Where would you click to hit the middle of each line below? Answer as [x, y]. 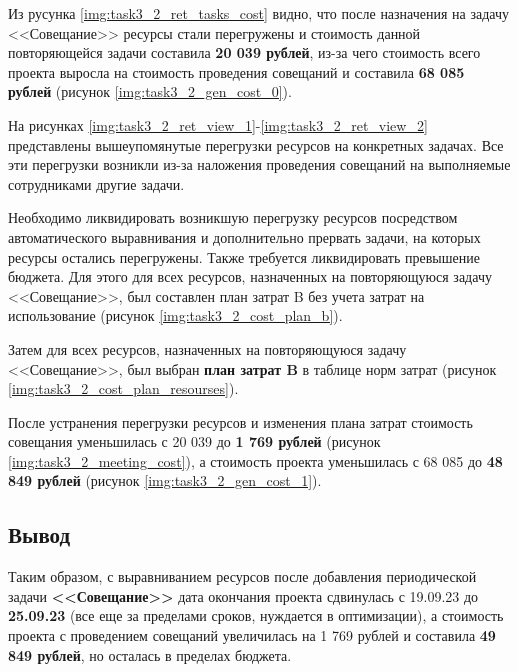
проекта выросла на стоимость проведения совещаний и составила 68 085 [236, 71]
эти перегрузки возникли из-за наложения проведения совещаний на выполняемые [259, 164]
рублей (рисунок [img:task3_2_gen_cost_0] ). [150, 91]
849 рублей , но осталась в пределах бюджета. [150, 654]
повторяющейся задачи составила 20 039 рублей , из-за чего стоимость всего [244, 52]
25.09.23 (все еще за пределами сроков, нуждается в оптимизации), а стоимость [256, 615]
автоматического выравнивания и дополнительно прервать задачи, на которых [244, 236]
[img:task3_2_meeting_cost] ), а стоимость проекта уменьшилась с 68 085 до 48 [255, 460]
